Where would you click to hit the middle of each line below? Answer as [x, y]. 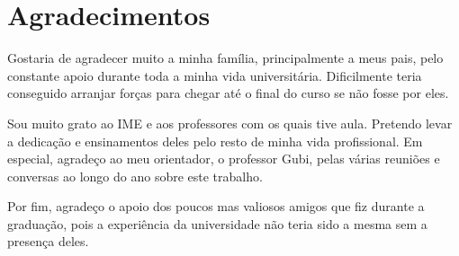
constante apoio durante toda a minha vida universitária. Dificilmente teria [215, 75]
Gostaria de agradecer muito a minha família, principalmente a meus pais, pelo [225, 58]
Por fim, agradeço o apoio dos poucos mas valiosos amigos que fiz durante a [216, 206]
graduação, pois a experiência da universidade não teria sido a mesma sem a [217, 223]
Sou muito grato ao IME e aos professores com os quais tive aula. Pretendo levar [230, 123]
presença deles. [48, 241]
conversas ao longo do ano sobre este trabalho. [135, 176]
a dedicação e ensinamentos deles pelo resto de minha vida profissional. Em [215, 141]
